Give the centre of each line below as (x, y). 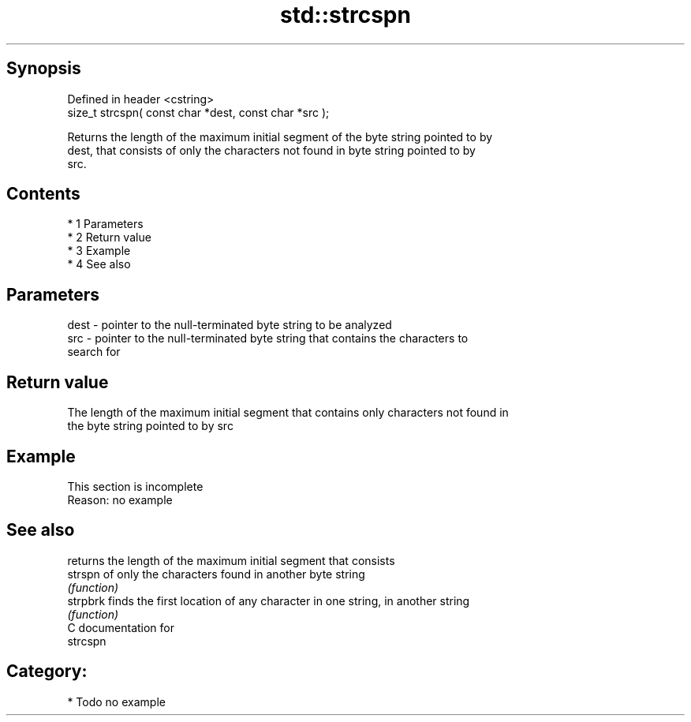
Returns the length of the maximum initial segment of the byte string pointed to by (280, 137)
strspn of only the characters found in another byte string (216, 574)
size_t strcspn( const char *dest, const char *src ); (198, 112)
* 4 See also (99, 264)
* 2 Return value (109, 238)
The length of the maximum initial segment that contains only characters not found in (288, 413)
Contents (43, 194)
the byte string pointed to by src (150, 426)
